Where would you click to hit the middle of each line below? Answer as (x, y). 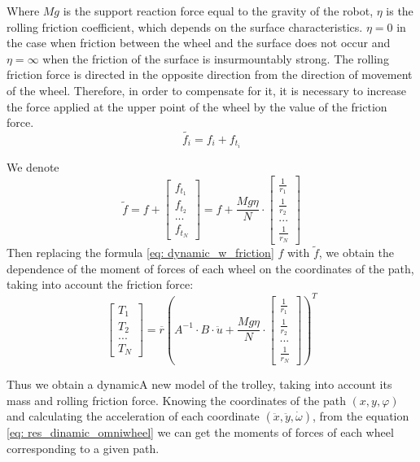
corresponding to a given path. (83, 448)
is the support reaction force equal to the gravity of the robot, (218, 11)
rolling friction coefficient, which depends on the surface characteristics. (185, 26)
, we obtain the (356, 253)
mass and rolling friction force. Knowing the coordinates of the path (176, 400)
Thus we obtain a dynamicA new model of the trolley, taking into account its (199, 384)
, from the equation (361, 416)
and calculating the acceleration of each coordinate (133, 416)
